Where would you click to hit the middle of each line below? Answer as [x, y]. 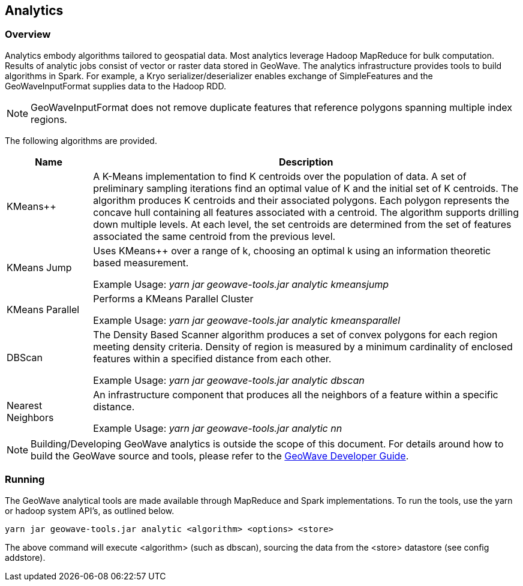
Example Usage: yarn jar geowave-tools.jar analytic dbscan [229, 380]
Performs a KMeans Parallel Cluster [173, 298]
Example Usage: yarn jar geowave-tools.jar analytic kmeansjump [241, 284]
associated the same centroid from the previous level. [214, 236]
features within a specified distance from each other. [212, 358]
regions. [49, 119]
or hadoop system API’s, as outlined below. [90, 510]
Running [25, 480]
